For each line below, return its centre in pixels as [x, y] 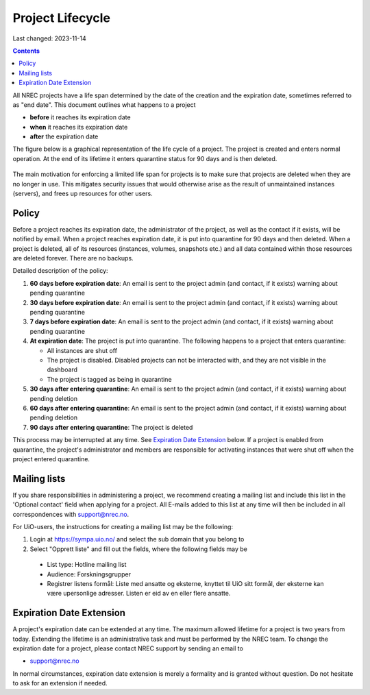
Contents [26, 51]
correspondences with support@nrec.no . [71, 514]
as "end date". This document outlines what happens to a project [104, 105]
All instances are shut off [82, 350]
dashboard [62, 369]
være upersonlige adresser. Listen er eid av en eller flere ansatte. [139, 594]
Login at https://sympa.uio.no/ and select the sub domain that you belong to [137, 539]
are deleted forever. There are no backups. [73, 258]
